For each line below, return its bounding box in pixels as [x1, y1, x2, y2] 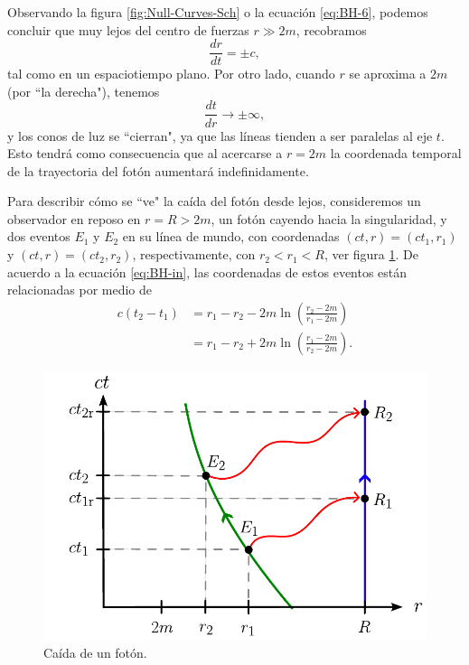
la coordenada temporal [330, 144, 462, 163]
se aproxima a [349, 64, 427, 83]
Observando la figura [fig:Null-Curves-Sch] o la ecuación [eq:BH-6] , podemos [7, 3, 428, 21]
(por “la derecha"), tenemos [7, 81, 160, 100]
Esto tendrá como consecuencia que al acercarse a [7, 144, 283, 163]
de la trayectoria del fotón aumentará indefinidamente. [7, 161, 309, 180]
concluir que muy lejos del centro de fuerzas [7, 20, 249, 39]
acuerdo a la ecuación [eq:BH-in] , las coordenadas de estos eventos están [7, 262, 408, 281]
